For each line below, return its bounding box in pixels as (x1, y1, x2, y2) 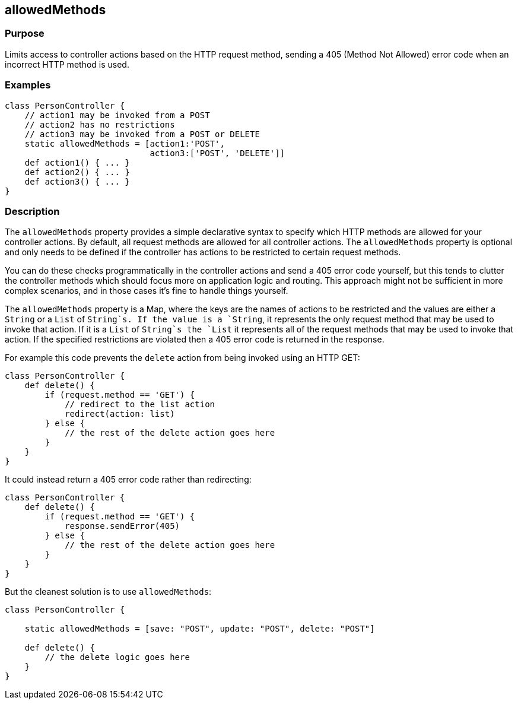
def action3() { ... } (24, 176, 130, 186)
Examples (5, 79, 51, 91)
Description (5, 205, 60, 217)
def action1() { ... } (24, 157, 130, 167)
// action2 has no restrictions (24, 119, 175, 129)
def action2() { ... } (24, 167, 130, 177)
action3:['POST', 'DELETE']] (150, 148, 285, 158)
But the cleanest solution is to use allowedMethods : (5, 586, 212, 597)
